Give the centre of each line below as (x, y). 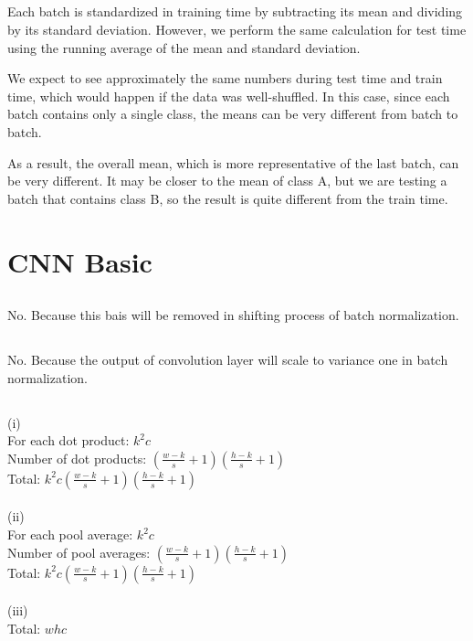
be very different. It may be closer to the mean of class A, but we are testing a (227, 181)
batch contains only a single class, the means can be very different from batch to (233, 114)
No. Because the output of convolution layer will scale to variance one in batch (228, 360)
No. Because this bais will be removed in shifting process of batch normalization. (233, 315)
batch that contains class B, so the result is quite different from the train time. (228, 198)
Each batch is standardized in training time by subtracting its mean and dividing (235, 11)
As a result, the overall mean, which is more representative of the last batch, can (233, 162)
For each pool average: (70, 534)
